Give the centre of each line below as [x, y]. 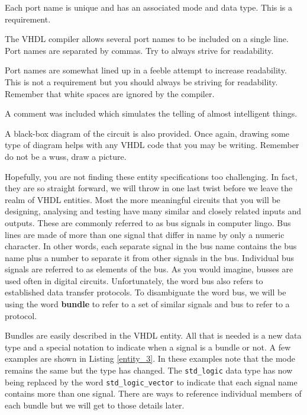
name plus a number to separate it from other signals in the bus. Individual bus [150, 257]
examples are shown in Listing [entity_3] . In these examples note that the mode [150, 358]
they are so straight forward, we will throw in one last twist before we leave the [149, 188]
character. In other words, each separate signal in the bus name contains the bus [151, 246]
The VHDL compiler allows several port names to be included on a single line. [147, 39]
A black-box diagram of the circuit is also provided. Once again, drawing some [147, 133]
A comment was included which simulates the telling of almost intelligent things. [151, 113]
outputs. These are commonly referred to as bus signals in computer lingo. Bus [148, 222]
